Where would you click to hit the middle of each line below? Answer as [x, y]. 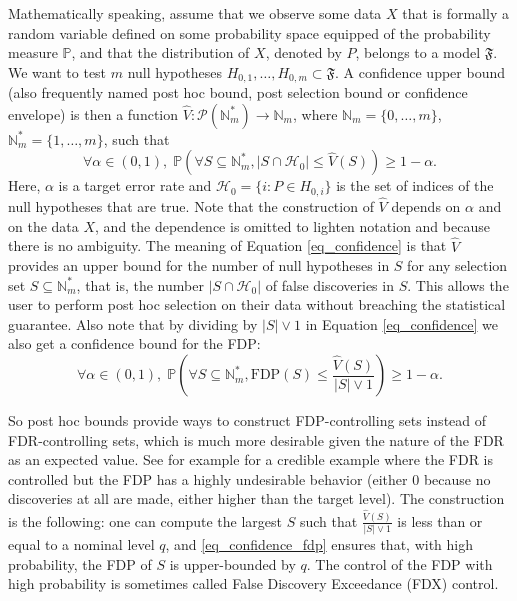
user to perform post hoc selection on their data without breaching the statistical [257, 304]
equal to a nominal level [81, 544]
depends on [426, 206]
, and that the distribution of [160, 52]
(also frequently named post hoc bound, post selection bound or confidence [238, 92]
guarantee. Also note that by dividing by [133, 323]
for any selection [457, 265]
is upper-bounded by [232, 563]
